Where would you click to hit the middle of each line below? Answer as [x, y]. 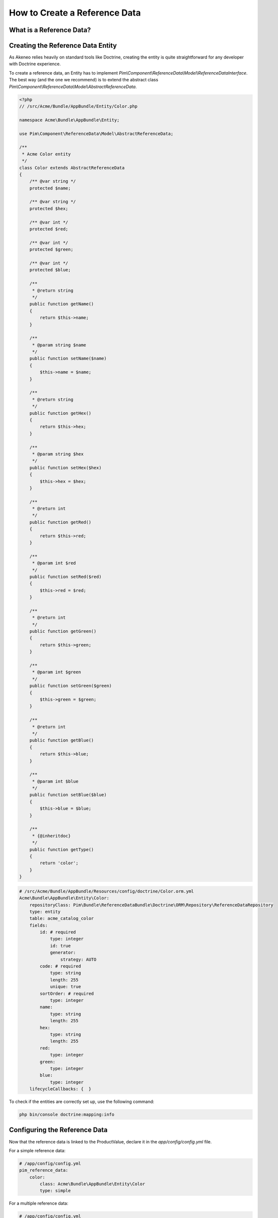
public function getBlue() [62, 740]
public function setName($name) [68, 359]
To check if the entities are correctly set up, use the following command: [82, 1102]
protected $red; [49, 229]
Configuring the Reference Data [58, 1130]
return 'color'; [59, 863]
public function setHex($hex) [65, 467]
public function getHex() [60, 413]
